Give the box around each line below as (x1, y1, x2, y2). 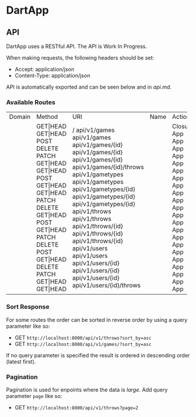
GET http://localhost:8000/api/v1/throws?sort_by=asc (14, 334, 152, 341)
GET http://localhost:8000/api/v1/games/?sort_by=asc (14, 340, 152, 347)
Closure (172, 122, 194, 131)
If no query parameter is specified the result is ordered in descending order (6, 351, 191, 358)
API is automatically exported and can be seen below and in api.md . (6, 83, 172, 90)
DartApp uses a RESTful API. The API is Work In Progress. (6, 43, 147, 50)
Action (172, 113, 191, 121)
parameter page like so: (6, 392, 62, 399)
